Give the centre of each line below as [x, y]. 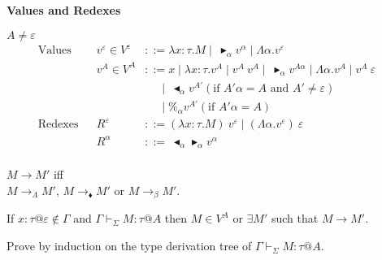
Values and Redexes [64, 10]
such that [295, 218]
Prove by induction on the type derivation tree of [129, 246]
